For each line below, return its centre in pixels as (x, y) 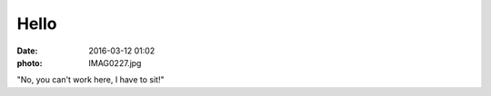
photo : (30, 62)
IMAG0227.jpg (115, 62)
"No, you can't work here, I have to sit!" (90, 80)
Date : (27, 51)
